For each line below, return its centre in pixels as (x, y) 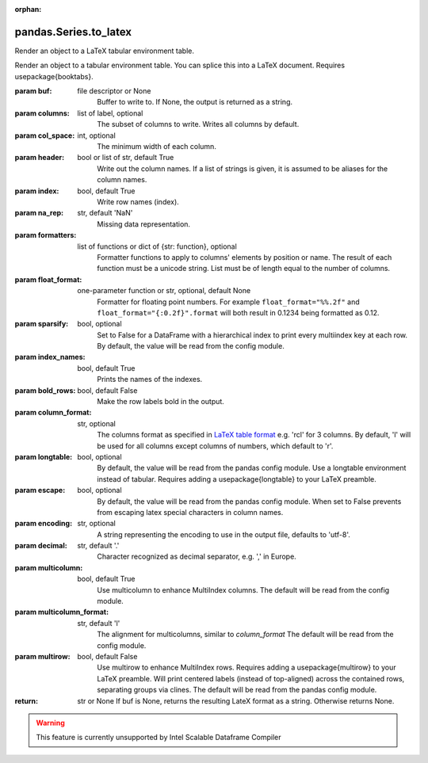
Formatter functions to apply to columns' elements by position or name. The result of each (245, 257)
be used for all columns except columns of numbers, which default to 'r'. (215, 446)
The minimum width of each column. (157, 147)
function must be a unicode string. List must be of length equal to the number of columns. (244, 269)
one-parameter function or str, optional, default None (164, 291)
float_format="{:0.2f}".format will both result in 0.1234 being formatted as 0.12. (238, 312)
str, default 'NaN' (105, 213)
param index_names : (50, 357)
